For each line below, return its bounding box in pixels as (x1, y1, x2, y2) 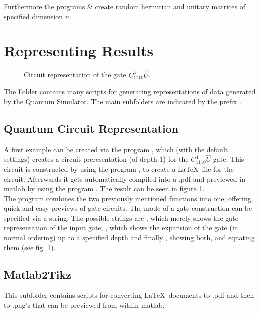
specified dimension (4, 11, 63, 21)
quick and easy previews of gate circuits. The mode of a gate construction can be (4, 203, 252, 213)
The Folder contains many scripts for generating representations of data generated (4, 86, 256, 97)
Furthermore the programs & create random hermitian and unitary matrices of (4, 1, 245, 11)
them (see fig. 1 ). (4, 242, 56, 252)
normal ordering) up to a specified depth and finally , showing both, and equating (4, 232, 255, 243)
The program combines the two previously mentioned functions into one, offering (4, 193, 251, 203)
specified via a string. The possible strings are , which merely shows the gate (4, 212, 238, 223)
